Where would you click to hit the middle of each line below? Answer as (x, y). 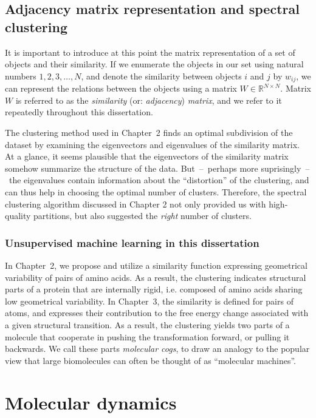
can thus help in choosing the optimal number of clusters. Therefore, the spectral (156, 191)
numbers (21, 76)
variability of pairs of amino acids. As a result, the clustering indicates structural (156, 277)
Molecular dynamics (91, 402)
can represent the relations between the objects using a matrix (121, 88)
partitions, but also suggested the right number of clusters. (143, 216)
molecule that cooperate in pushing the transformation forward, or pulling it (147, 336)
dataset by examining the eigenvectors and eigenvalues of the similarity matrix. (152, 144)
